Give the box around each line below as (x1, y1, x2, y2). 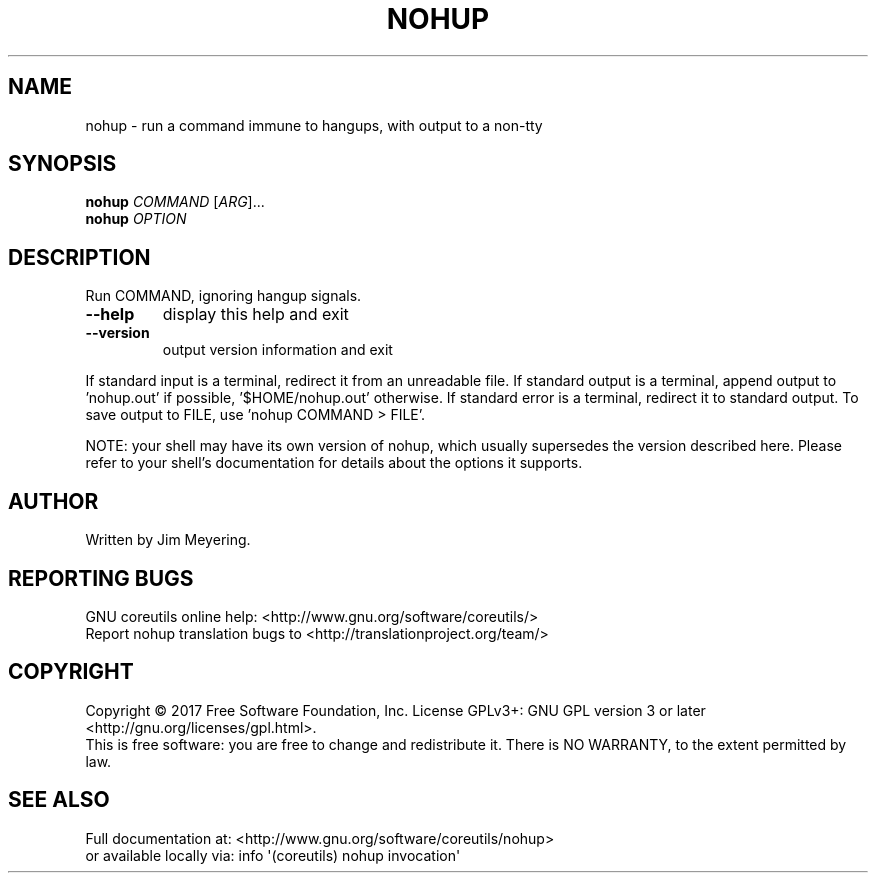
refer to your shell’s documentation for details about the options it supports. (85, 454, 583, 472)
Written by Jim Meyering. (85, 531, 251, 549)
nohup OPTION (85, 210, 187, 228)
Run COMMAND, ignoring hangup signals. (85, 287, 362, 305)
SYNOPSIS (8, 151, 117, 177)
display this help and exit (162, 304, 349, 325)
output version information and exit (162, 341, 393, 359)
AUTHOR (8, 488, 99, 514)
